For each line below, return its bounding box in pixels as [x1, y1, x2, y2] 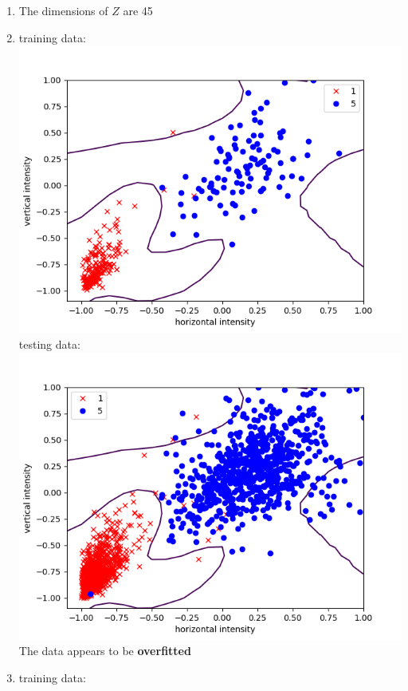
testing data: [18, 335, 80, 352]
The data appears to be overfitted [18, 642, 191, 659]
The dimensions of [18, 2, 108, 18]
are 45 [123, 2, 153, 18]
